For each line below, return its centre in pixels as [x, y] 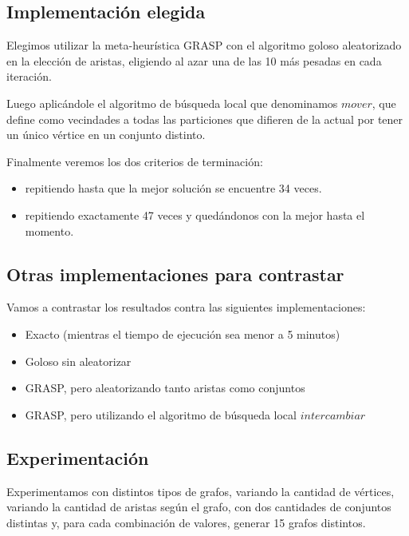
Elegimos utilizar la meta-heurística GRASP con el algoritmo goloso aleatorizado [204, 45]
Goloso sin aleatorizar [78, 361]
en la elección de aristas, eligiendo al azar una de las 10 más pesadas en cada [194, 60]
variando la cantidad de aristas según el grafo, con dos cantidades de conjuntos [199, 507]
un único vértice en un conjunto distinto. [106, 135]
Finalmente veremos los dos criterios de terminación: [135, 161]
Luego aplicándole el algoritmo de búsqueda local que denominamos [172, 103]
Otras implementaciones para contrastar [175, 274]
